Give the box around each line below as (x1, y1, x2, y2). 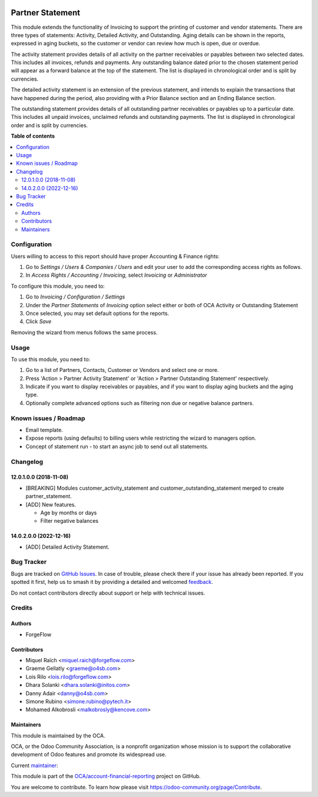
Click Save (25, 318, 52, 325)
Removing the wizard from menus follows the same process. (11, 328, 158, 336)
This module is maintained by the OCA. (11, 732, 105, 739)
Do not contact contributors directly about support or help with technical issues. (11, 589, 206, 596)
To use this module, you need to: (11, 356, 91, 363)
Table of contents (11, 132, 55, 140)
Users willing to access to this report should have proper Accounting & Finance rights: (11, 253, 220, 260)
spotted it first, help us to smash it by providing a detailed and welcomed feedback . (11, 579, 213, 586)
